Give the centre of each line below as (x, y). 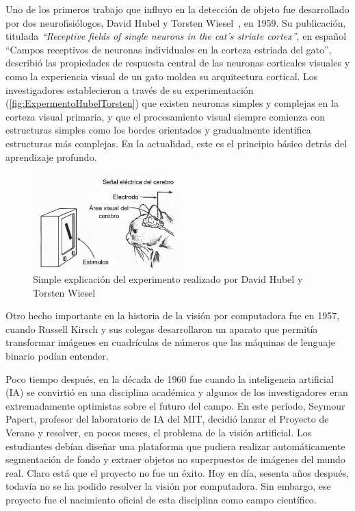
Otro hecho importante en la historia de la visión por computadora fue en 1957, (173, 315)
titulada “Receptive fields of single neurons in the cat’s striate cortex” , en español (176, 36)
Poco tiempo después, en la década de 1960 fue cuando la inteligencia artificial (170, 378)
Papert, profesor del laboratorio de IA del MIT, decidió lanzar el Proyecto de (167, 419)
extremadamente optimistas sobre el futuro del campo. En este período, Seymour (175, 405)
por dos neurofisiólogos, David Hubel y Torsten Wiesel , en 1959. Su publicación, (176, 22)
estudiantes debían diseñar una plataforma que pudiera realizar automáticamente (175, 446)
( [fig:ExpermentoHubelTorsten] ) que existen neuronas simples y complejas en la (172, 103)
